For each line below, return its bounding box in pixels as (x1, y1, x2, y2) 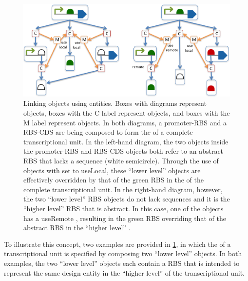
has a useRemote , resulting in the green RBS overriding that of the (23, 213, 226, 223)
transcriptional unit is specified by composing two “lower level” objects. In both (4, 248, 242, 259)
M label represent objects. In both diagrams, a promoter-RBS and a (23, 117, 227, 127)
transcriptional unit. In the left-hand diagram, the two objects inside (23, 136, 229, 146)
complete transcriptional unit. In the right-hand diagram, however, (23, 184, 223, 194)
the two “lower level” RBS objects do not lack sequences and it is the (23, 194, 230, 204)
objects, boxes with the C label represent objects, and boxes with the (23, 108, 230, 118)
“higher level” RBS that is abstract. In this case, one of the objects (23, 203, 224, 213)
